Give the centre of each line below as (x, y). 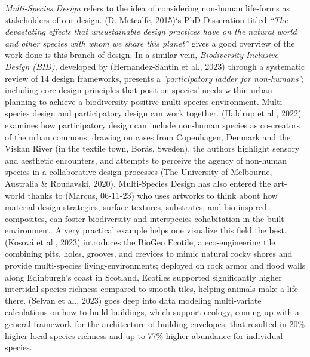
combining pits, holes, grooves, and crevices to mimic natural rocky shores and (149, 253)
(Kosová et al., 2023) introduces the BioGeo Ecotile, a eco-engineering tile (140, 241)
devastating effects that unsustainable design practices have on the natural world (151, 31)
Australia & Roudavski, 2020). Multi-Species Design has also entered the (138, 183)
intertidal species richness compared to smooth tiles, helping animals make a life (152, 289)
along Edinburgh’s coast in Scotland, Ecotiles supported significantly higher (143, 277)
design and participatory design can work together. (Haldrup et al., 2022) (167, 113)
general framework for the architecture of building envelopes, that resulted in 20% (155, 324)
